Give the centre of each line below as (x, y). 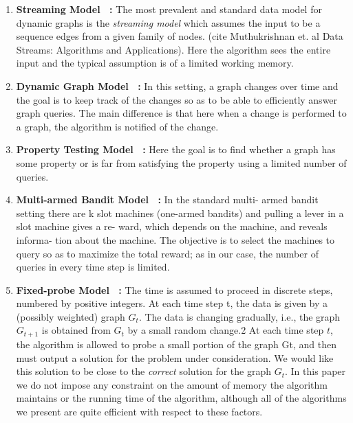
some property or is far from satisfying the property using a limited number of (181, 162)
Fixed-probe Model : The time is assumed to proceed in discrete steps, (174, 289)
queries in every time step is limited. (93, 267)
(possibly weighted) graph (71, 316)
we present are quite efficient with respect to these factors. (139, 411)
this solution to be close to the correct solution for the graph (143, 371)
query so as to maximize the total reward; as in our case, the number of (167, 253)
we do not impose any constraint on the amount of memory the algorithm (172, 384)
